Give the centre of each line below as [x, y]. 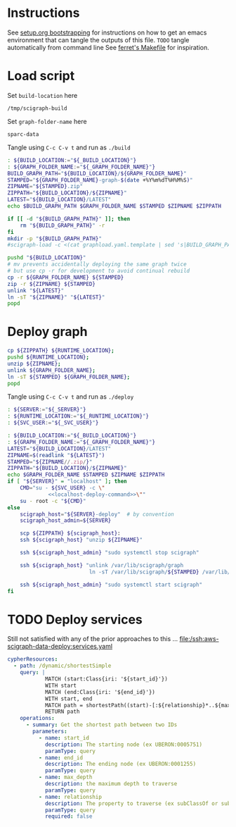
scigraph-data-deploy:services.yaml [60, 647]
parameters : [50, 731]
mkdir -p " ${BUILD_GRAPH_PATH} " [54, 238]
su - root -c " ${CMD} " [53, 501]
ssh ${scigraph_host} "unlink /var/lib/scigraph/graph [102, 565]
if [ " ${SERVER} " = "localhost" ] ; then [67, 481]
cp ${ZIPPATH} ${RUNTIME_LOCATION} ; [61, 351]
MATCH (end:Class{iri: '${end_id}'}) [100, 692]
